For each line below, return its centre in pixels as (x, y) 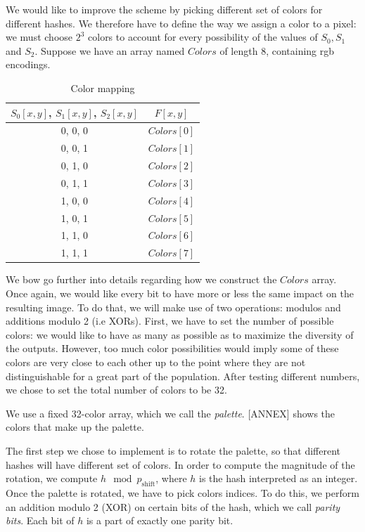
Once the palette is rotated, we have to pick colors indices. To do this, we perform (182, 492)
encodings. (28, 64)
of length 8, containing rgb (277, 50)
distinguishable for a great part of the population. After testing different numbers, (183, 376)
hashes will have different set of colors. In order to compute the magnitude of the (180, 464)
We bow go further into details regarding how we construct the (141, 279)
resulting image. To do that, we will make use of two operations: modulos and (173, 307)
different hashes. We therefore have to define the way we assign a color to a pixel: (181, 23)
